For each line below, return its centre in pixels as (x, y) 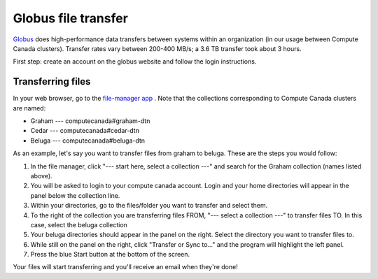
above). (41, 176)
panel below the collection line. (75, 195)
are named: (29, 108)
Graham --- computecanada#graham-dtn (90, 121)
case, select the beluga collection (79, 224)
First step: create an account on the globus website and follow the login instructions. (135, 62)
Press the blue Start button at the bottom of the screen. (110, 255)
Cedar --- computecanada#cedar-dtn (85, 131)
